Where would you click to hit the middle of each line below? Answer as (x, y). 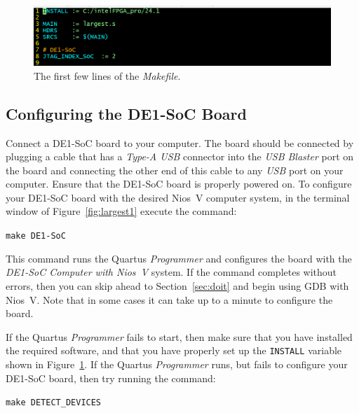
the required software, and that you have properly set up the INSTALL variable (174, 350)
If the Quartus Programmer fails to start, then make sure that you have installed (179, 336)
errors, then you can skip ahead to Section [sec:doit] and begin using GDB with (177, 285)
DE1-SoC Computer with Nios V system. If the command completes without (171, 272)
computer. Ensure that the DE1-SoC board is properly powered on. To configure (179, 184)
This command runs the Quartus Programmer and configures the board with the (179, 258)
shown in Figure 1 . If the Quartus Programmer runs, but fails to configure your (177, 364)
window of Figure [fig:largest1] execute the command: (121, 211)
